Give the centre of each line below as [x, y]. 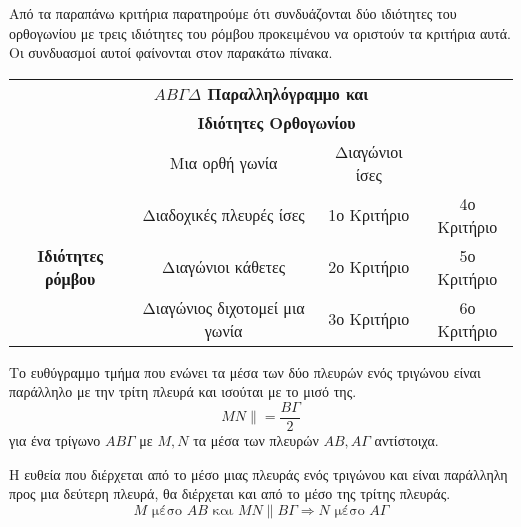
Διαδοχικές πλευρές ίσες [223, 215]
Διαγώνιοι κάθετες [224, 267]
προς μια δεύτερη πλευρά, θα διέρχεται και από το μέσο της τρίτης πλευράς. [230, 493]
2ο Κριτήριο [369, 267]
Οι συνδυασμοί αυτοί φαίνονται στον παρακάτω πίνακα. [171, 52]
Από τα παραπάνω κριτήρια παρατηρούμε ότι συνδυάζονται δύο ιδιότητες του [233, 13]
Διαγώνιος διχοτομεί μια [223, 307]
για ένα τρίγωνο [55, 440]
